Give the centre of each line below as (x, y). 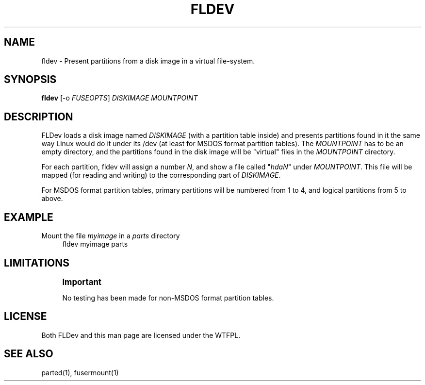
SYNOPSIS (30, 80)
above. (52, 199)
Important (82, 282)
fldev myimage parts (95, 244)
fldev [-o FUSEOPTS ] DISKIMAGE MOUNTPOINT (120, 98)
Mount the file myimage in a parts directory (111, 236)
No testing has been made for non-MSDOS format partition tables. (168, 298)
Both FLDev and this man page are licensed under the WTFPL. (141, 335)
